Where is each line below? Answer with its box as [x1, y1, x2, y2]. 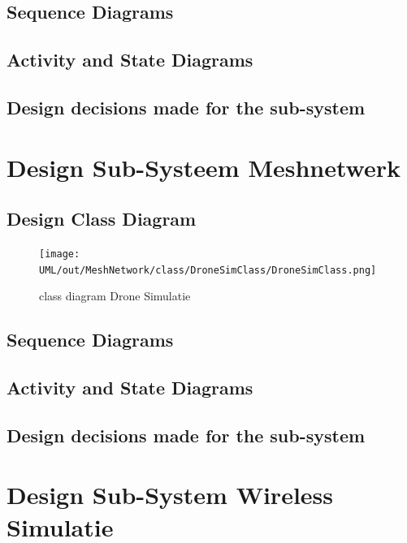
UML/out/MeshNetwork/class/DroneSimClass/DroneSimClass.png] [39, 264, 377, 276]
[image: [39, 248, 80, 260]
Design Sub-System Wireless [6, 478, 333, 511]
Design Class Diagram [6, 206, 197, 231]
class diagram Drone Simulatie [39, 287, 191, 304]
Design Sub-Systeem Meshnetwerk [6, 150, 401, 183]
